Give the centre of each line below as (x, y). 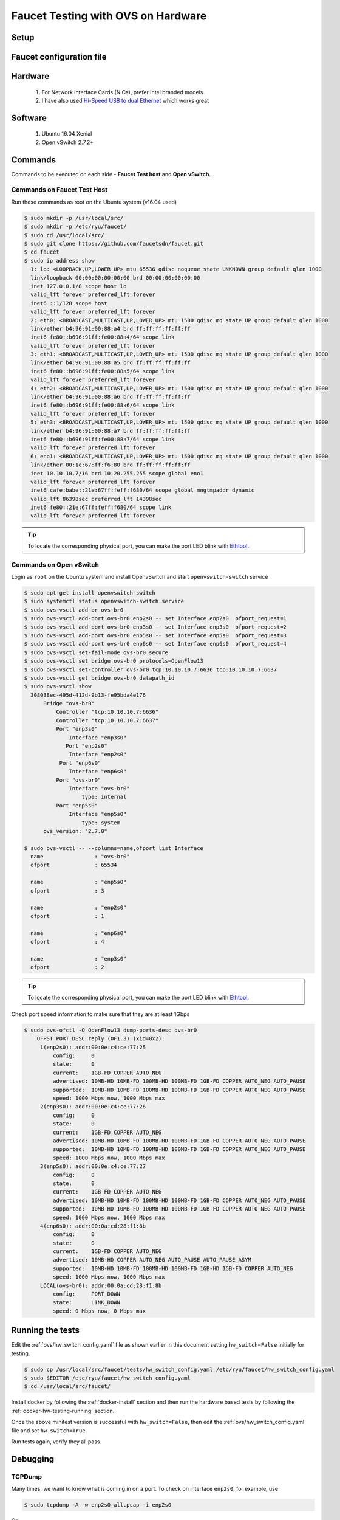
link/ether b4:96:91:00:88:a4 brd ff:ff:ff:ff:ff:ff (110, 329)
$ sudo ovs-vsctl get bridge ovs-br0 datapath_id (99, 678)
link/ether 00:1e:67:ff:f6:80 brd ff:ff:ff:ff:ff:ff (110, 465)
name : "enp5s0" (79, 882)
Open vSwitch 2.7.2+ (68, 142)
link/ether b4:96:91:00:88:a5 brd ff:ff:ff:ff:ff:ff (110, 363)
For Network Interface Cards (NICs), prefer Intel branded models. (123, 92)
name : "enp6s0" (79, 933)
